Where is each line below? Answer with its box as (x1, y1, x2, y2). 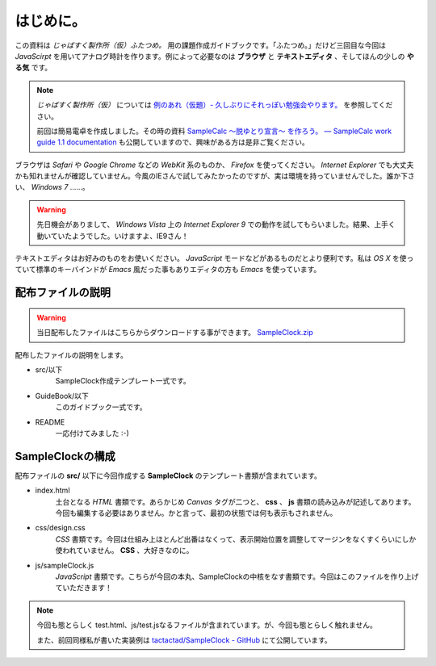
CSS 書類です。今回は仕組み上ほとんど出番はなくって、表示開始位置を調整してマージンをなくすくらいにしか (55, 534, 417, 544)
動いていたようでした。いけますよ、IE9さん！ (36, 231, 189, 241)
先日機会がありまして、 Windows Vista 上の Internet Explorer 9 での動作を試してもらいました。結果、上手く (36, 220, 396, 229)
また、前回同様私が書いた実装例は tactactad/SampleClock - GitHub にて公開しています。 (36, 635, 333, 645)
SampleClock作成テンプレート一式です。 (55, 376, 191, 386)
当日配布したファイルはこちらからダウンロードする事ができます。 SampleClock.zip (36, 328, 314, 337)
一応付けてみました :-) (55, 428, 129, 438)
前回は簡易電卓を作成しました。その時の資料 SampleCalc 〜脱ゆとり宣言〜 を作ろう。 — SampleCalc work (36, 126, 392, 136)
